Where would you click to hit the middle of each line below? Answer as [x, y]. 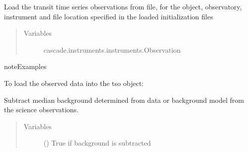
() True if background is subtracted [97, 143]
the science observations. [41, 110]
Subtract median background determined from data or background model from [124, 100]
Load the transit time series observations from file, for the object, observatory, [123, 6]
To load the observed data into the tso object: [74, 83]
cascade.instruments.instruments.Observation [112, 49]
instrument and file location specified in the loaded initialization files [109, 16]
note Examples [25, 66]
